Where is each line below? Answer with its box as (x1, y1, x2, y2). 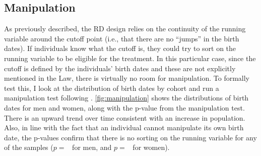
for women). (133, 142, 170, 152)
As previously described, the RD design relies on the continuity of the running (4, 23, 246, 34)
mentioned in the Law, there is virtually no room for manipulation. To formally (4, 73, 250, 83)
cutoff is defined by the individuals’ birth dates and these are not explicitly (4, 63, 236, 73)
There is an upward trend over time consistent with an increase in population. (4, 112, 245, 123)
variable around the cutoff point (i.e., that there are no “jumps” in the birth (4, 33, 239, 43)
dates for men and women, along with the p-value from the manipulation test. (4, 102, 245, 113)
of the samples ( (4, 142, 53, 152)
